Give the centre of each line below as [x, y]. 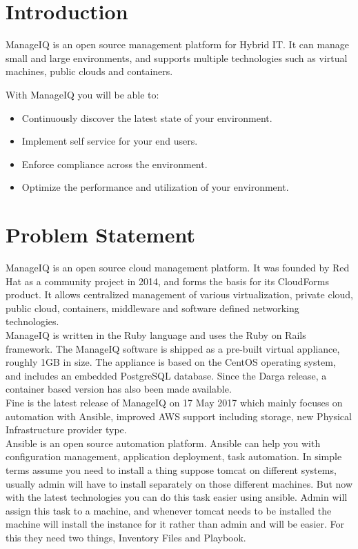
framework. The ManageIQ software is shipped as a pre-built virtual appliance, [173, 348]
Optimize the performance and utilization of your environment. [155, 187]
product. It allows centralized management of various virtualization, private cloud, [179, 294]
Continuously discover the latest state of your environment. [147, 117]
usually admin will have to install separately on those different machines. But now [179, 483]
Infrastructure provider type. [66, 429]
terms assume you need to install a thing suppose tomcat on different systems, [171, 469]
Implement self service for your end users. [110, 141]
